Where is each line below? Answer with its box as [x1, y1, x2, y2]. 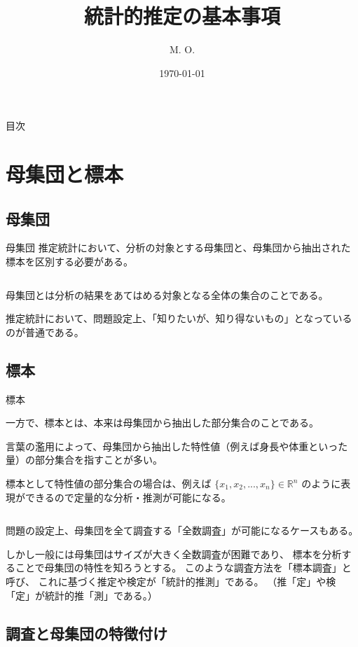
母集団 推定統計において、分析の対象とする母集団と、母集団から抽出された [6, 240, 351, 255]
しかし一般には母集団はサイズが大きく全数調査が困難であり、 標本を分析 [6, 546, 342, 561]
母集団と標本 [6, 160, 124, 188]
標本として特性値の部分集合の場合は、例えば [6, 476, 212, 491]
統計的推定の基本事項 [83, 1, 280, 30]
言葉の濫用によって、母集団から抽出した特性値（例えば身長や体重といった [6, 438, 348, 453]
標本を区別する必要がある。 [6, 254, 133, 269]
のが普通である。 [6, 324, 84, 339]
